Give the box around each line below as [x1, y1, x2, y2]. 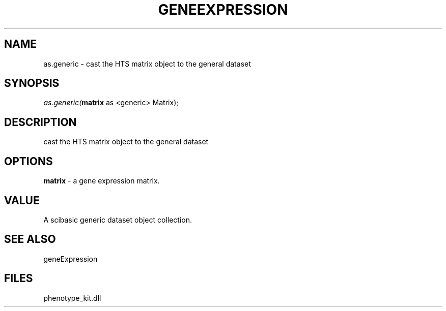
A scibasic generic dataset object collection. [43, 215, 192, 224]
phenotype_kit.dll [43, 293, 101, 302]
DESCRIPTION [4, 115, 77, 129]
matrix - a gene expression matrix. [43, 176, 160, 185]
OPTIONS [4, 154, 53, 168]
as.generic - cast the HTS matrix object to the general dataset [43, 59, 251, 68]
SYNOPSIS [4, 77, 60, 90]
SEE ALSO [4, 233, 56, 246]
